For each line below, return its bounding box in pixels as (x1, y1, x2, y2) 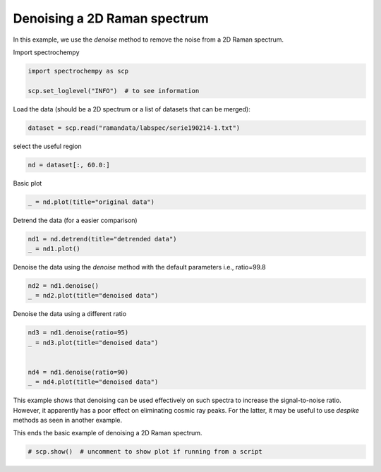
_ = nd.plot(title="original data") (28, 198, 155, 206)
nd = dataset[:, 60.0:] (28, 161, 111, 169)
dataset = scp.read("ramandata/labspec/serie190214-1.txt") (28, 123, 241, 132)
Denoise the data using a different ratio (13, 310, 127, 318)
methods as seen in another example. (13, 416, 123, 425)
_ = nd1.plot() (28, 244, 80, 253)
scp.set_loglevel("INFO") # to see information (28, 87, 200, 95)
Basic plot (13, 178, 42, 187)
